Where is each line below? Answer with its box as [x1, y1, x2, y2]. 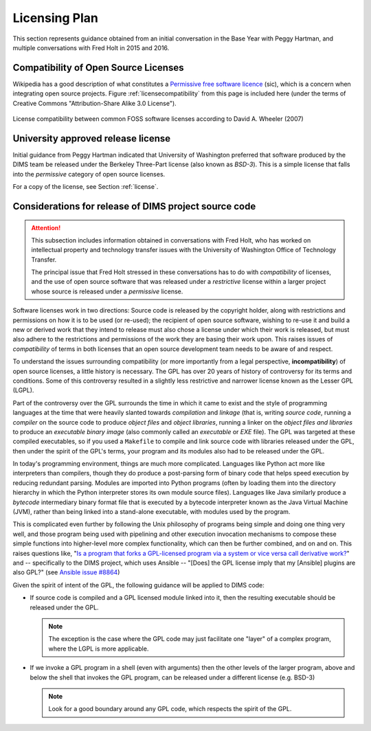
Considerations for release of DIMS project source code [12, 200, 256, 212]
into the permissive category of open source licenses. [12, 170, 166, 178]
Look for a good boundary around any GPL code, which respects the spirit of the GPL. [48, 705, 292, 713]
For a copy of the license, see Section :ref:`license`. [12, 183, 159, 191]
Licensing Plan [12, 10, 99, 25]
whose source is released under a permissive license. [31, 287, 183, 295]
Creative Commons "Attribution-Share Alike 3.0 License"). [12, 99, 177, 107]
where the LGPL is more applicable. [48, 644, 149, 653]
